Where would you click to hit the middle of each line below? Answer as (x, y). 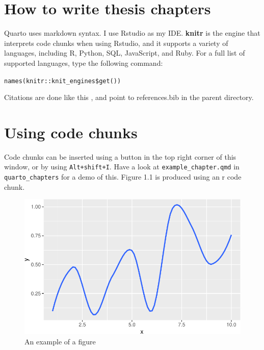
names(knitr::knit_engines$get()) (63, 81)
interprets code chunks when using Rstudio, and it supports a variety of (116, 43)
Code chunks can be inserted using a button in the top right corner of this (120, 156)
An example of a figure (60, 341)
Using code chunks (71, 132)
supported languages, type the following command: (84, 62)
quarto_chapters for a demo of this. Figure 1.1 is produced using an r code (123, 177)
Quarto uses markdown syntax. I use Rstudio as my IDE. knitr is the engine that (132, 33)
